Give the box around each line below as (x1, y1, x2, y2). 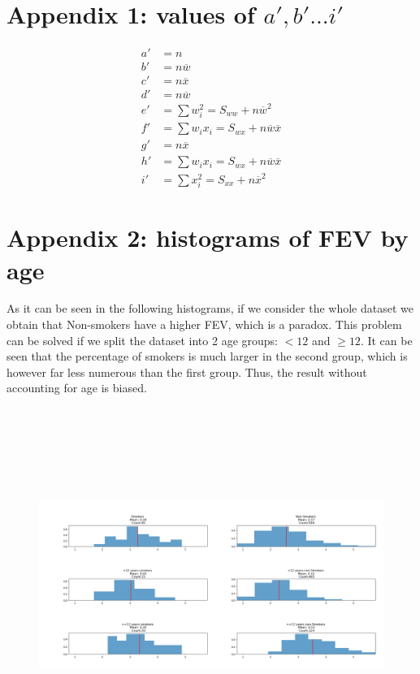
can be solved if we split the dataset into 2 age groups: (6, 331, 278, 348)
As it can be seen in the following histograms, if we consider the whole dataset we (6, 300, 414, 317)
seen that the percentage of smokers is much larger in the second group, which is (6, 348, 408, 365)
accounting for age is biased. (6, 379, 147, 396)
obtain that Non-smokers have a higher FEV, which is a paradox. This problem (6, 316, 402, 333)
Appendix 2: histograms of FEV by (6, 221, 409, 254)
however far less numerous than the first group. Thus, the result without (6, 363, 367, 380)
